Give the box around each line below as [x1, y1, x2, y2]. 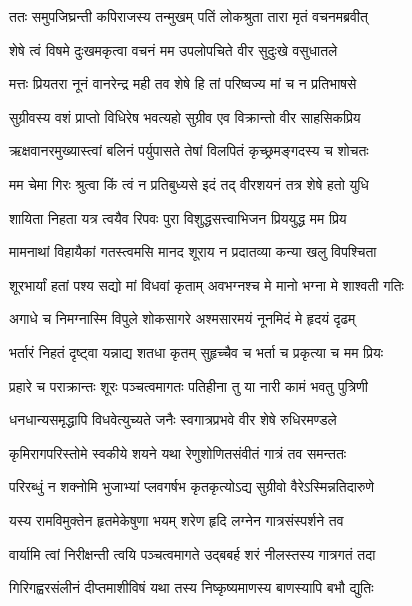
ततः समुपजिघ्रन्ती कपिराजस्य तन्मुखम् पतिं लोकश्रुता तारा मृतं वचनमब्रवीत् [9, 6, 368, 26]
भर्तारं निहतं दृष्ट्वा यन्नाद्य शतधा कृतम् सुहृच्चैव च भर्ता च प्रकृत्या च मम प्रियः [9, 341, 384, 362]
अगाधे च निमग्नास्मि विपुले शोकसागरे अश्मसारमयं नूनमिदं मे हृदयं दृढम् [9, 308, 356, 329]
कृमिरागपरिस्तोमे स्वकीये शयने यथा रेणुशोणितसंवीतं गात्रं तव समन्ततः [9, 442, 347, 463]
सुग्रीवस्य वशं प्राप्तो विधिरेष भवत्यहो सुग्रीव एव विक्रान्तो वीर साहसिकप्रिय [9, 106, 361, 127]
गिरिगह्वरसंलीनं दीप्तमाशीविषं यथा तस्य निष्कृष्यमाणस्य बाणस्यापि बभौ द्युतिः [9, 577, 374, 598]
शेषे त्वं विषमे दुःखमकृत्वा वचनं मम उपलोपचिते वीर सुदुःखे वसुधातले [9, 39, 338, 60]
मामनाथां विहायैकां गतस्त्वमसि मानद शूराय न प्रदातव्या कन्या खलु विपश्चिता [9, 241, 377, 262]
